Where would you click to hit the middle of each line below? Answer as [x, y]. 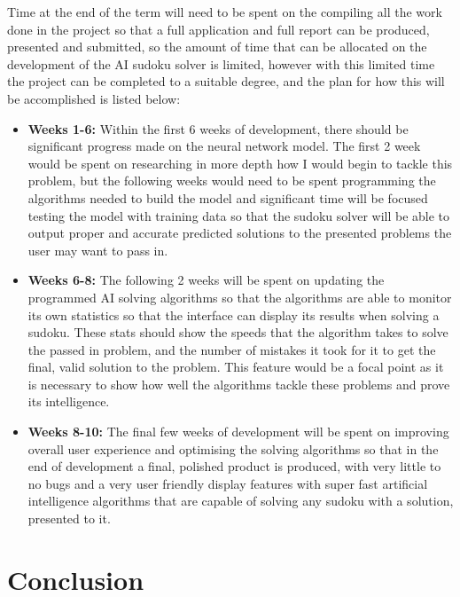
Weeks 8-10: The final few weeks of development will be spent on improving [238, 432]
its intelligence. [69, 401]
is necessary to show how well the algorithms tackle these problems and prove [239, 384]
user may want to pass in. [98, 250]
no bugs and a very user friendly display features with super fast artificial [228, 483]
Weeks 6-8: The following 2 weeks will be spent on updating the [206, 280]
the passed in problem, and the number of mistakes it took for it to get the [232, 349]
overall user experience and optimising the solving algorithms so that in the [233, 448]
